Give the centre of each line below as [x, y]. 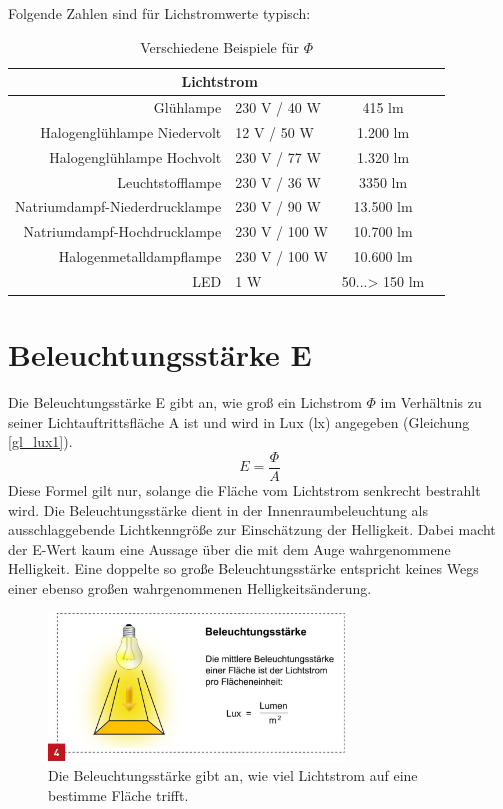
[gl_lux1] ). [40, 441]
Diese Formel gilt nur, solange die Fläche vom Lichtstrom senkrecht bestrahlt [244, 490]
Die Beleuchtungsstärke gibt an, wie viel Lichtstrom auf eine [233, 775]
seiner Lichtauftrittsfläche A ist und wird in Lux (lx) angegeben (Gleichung [239, 421]
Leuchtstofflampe [169, 181]
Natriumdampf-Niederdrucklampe [118, 206]
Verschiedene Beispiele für [219, 46]
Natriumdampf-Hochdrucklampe [122, 231]
